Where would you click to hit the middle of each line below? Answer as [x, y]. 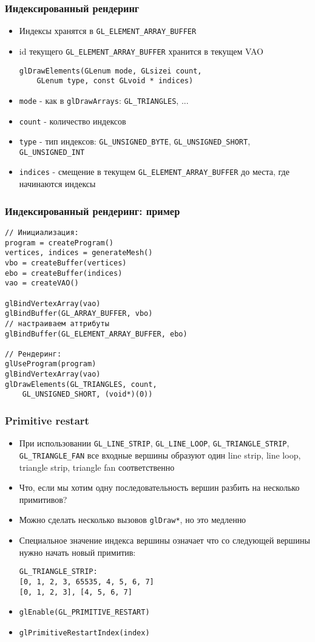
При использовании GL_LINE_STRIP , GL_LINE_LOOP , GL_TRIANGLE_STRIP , [154, 443]
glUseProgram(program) [51, 364]
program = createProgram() [59, 243]
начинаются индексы [57, 184]
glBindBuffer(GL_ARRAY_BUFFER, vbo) [79, 314]
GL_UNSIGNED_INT [52, 152]
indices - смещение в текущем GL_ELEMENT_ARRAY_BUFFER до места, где [154, 172]
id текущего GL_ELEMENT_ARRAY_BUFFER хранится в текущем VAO [141, 51]
